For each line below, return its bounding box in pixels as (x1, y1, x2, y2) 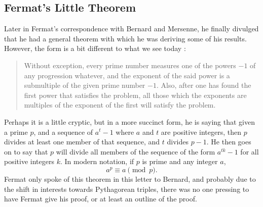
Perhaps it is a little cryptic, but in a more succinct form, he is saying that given (4, 116, 255, 127)
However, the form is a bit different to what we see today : (4, 43, 186, 54)
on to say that (4, 146, 48, 157)
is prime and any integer (142, 156, 218, 167)
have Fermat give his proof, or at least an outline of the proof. (4, 193, 197, 204)
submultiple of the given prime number (24, 80, 145, 90)
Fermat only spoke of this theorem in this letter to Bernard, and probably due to (4, 173, 256, 184)
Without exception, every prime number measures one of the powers (24, 60, 236, 70)
